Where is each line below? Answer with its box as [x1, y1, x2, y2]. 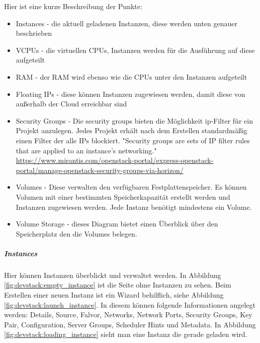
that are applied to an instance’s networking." [16, 145, 157, 155]
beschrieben [16, 28, 52, 38]
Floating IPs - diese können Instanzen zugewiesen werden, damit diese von [16, 88, 245, 99]
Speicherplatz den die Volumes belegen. [16, 228, 137, 239]
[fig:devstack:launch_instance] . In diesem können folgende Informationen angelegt [4, 299, 256, 310]
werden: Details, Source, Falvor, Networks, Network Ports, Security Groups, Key [4, 309, 252, 320]
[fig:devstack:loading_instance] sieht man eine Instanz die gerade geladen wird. [4, 329, 247, 339]
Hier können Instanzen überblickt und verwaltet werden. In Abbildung [4, 269, 221, 280]
